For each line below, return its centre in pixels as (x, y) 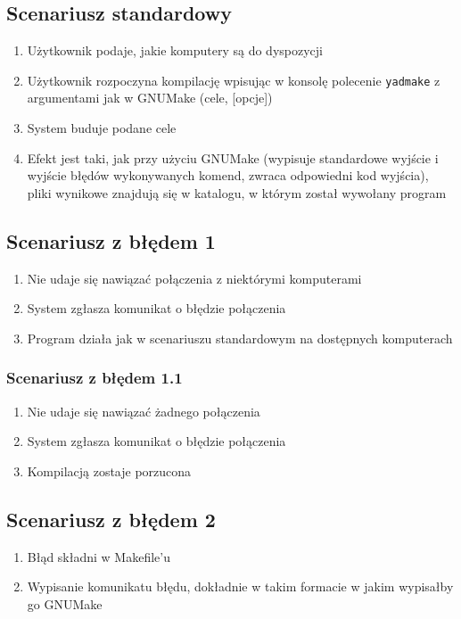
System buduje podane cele (102, 128)
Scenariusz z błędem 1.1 (95, 378)
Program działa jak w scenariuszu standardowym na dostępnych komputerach (240, 338)
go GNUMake (65, 603)
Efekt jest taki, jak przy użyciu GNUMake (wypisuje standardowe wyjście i (233, 157)
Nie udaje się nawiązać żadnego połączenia (144, 411)
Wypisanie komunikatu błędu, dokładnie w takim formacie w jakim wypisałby (240, 586)
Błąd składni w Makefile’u (99, 556)
